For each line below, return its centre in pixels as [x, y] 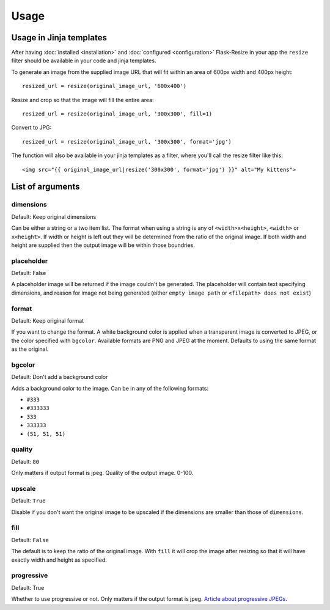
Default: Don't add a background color [60, 377]
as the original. [30, 349]
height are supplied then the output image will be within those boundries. [103, 245]
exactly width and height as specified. [59, 560]
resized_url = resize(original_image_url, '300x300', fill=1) [117, 114]
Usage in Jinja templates [59, 38]
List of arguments [46, 187]
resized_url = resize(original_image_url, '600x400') [104, 86]
